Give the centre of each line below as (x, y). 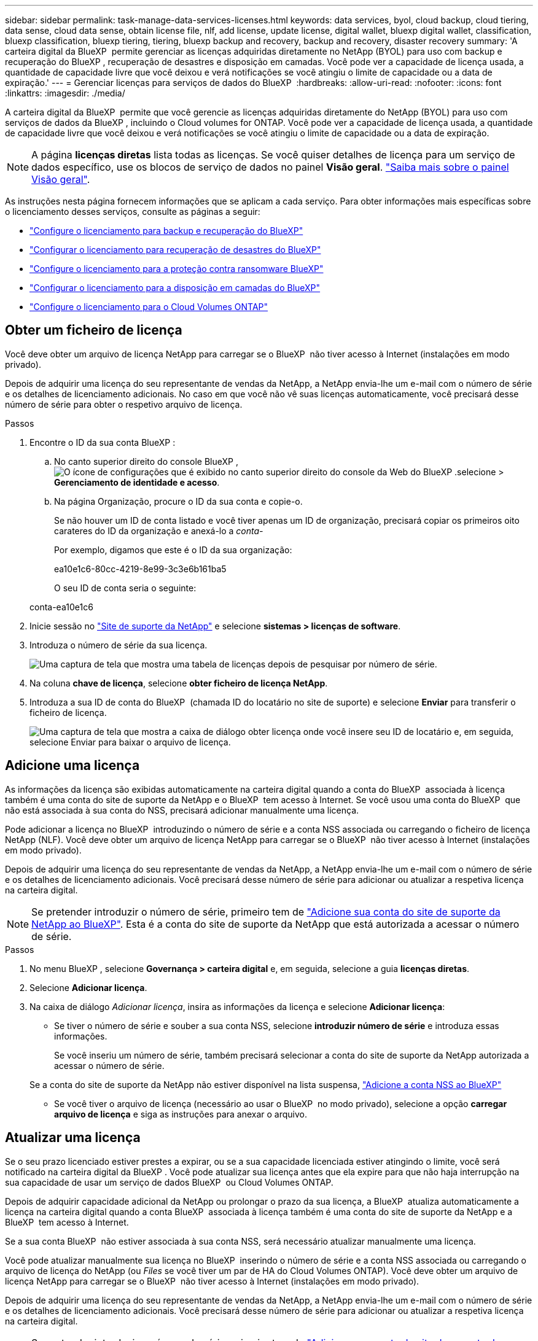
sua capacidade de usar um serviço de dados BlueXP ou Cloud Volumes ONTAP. (169, 1182)
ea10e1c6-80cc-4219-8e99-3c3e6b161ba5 (140, 569)
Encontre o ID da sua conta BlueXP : (103, 442)
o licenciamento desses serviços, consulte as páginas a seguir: (133, 212)
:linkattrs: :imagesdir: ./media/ (65, 93)
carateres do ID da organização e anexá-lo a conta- (159, 531)
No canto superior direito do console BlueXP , (146, 461)
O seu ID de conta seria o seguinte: (125, 588)
